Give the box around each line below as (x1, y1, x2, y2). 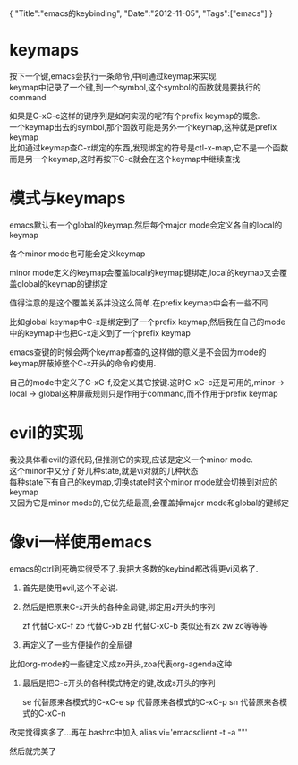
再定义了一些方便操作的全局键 (21, 639, 132, 650)
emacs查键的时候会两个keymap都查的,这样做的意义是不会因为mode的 (9, 347, 267, 357)
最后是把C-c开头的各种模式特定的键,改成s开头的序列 (21, 677, 216, 688)
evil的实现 (9, 423, 84, 443)
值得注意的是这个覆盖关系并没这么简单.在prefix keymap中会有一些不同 (9, 297, 268, 308)
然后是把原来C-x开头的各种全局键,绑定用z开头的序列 (21, 601, 216, 612)
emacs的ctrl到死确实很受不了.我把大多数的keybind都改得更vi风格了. (9, 563, 259, 574)
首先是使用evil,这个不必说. (21, 582, 119, 593)
